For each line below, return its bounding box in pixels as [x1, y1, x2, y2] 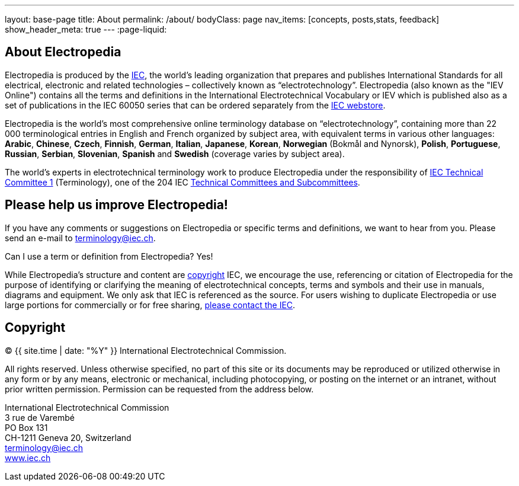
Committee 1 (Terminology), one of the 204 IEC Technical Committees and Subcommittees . [5, 177, 360, 187]
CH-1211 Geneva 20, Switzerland [5, 432, 132, 443]
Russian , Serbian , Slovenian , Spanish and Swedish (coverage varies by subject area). [5, 148, 345, 159]
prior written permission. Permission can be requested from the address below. [5, 383, 314, 394]
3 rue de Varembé [5, 412, 75, 423]
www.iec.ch [5, 452, 51, 463]
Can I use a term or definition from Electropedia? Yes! [5, 251, 213, 261]
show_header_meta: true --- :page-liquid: [5, 24, 167, 34]
